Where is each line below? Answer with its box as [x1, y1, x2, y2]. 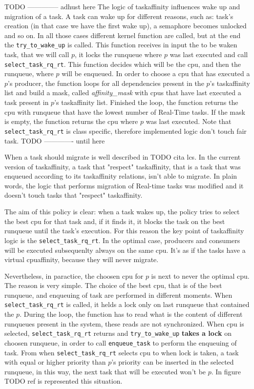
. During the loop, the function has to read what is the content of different [20, 309, 243, 319]
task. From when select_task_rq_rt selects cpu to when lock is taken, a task [4, 347, 239, 357]
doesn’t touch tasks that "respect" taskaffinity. [4, 190, 143, 200]
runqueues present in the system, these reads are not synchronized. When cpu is [4, 318, 244, 328]
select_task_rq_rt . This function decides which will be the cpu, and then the [4, 59, 241, 69]
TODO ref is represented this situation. [4, 376, 123, 386]
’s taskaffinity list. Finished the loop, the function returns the [54, 97, 238, 107]
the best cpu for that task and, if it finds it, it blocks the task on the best [4, 216, 225, 226]
